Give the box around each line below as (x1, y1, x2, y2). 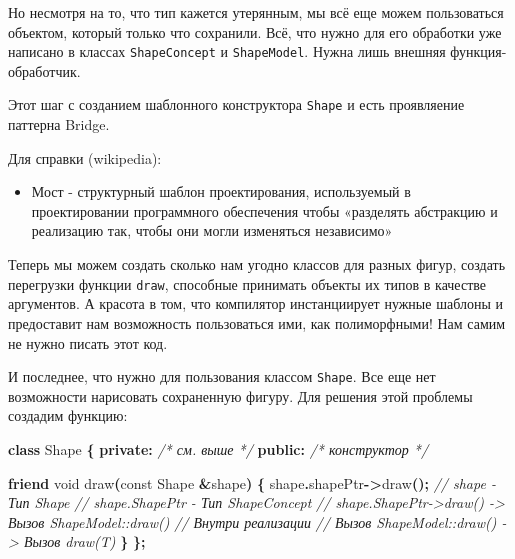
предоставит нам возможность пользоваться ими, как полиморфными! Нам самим (8, 312, 506, 333)
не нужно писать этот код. (8, 332, 168, 353)
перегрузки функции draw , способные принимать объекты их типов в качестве (8, 273, 486, 294)
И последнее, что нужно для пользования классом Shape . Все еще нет (8, 366, 436, 387)
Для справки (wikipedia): (8, 147, 162, 168)
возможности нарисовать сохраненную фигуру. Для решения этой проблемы (8, 385, 473, 406)
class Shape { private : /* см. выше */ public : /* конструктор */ (8, 438, 429, 459)
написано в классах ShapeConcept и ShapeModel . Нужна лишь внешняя (8, 41, 446, 62)
